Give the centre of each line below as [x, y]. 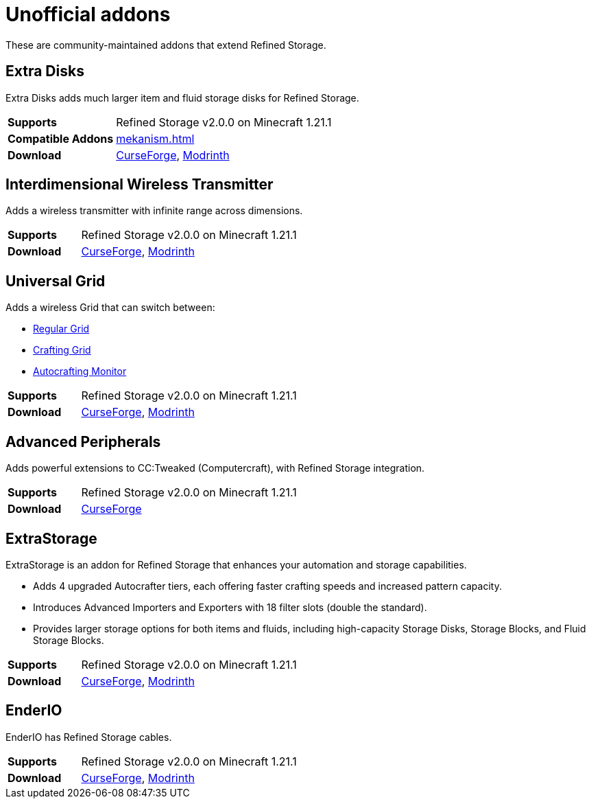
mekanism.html [155, 138]
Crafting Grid [62, 350]
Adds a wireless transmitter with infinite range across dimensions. [154, 211]
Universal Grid [56, 281]
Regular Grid [61, 329]
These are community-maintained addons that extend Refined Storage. [166, 45]
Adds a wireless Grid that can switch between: [110, 308]
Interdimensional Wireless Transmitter [140, 185]
